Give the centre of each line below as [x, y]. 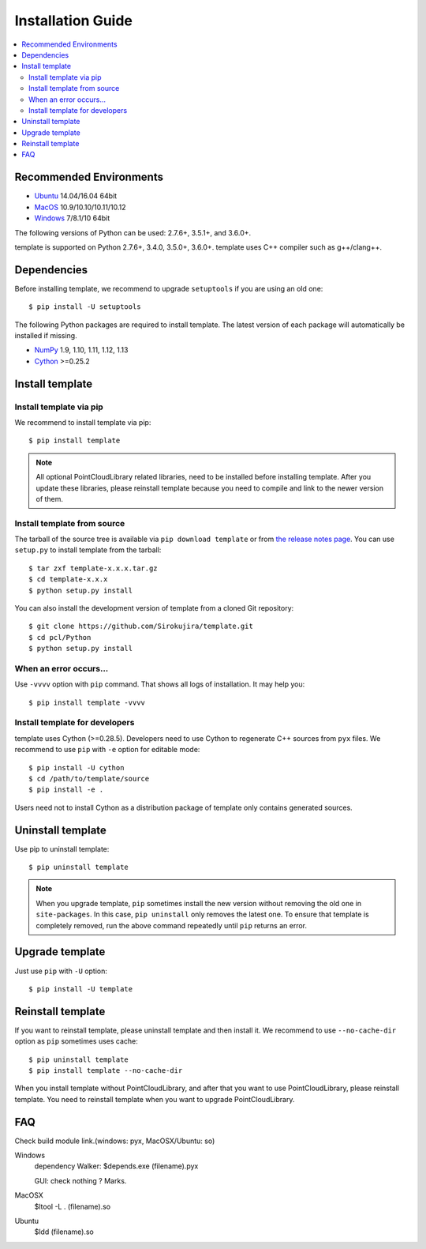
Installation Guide [74, 21]
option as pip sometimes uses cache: [76, 1041]
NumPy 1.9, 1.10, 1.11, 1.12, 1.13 [81, 350]
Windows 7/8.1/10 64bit [72, 218]
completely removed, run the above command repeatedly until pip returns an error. [172, 925]
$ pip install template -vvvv [87, 702]
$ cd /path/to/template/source [89, 779]
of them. [49, 498]
